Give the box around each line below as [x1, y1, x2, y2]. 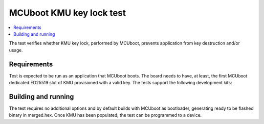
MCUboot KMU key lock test [9, 7, 126, 18]
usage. [9, 47, 23, 53]
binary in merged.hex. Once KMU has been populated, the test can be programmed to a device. [9, 112, 202, 118]
